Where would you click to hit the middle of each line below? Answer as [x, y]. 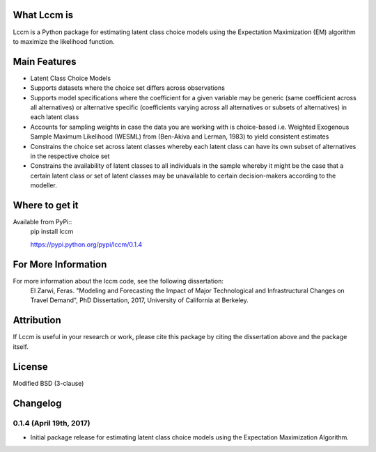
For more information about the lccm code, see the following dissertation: [118, 281]
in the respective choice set [70, 156]
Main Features [45, 62]
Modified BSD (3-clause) [48, 383]
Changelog [37, 403]
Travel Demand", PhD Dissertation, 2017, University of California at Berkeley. [139, 300]
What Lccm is [43, 15]
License [30, 367]
